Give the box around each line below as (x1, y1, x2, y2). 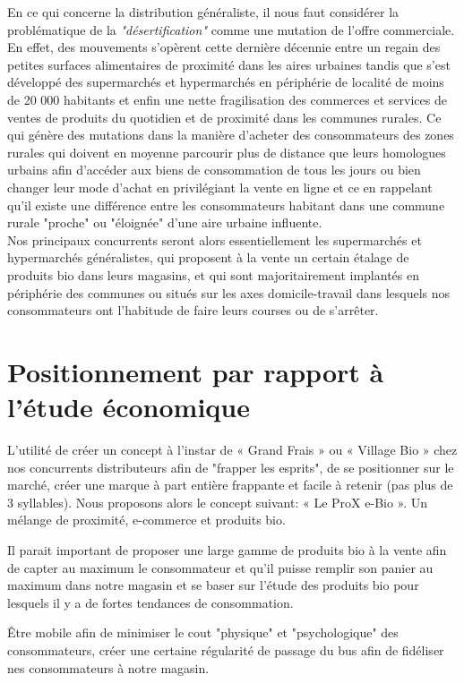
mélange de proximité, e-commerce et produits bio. (7, 510, 286, 529)
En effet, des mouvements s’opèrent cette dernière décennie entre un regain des (7, 38, 441, 56)
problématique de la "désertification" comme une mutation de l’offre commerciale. (7, 20, 455, 38)
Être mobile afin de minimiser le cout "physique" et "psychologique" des (7, 623, 399, 642)
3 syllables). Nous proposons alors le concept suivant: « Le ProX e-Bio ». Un (7, 492, 428, 511)
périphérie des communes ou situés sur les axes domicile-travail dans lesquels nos (7, 283, 451, 302)
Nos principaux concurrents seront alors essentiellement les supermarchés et (7, 230, 422, 249)
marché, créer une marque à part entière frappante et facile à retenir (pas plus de (7, 475, 453, 494)
